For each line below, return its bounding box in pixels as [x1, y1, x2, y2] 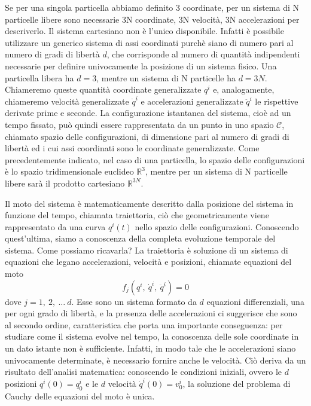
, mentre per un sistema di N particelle [145, 165, 288, 178]
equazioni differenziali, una [206, 295, 304, 307]
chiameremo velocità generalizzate [5, 94, 129, 107]
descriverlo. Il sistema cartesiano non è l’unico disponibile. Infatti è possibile [5, 25, 284, 37]
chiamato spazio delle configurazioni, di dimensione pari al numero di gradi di [5, 130, 289, 142]
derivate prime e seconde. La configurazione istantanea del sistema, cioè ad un [5, 106, 291, 119]
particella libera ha [5, 71, 74, 84]
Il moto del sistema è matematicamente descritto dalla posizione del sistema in [5, 197, 294, 209]
